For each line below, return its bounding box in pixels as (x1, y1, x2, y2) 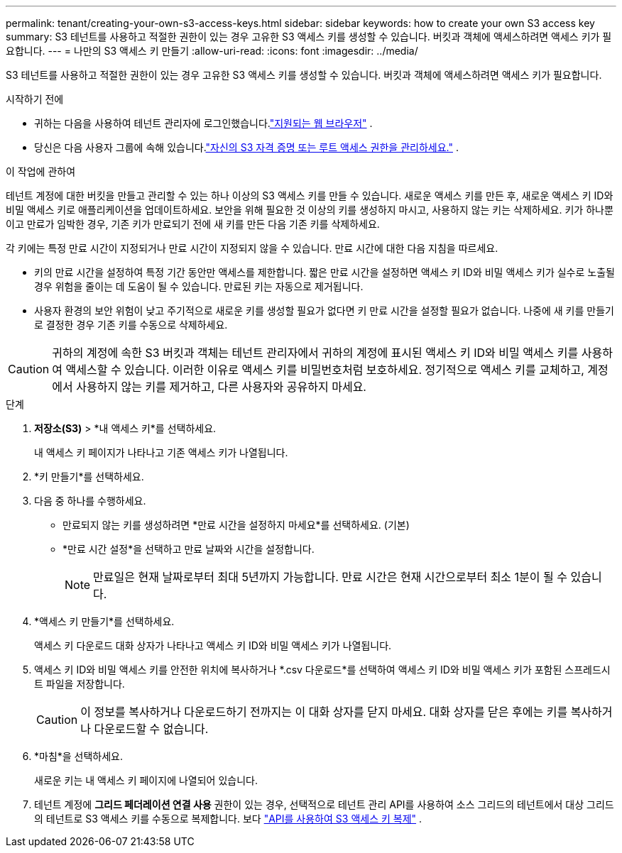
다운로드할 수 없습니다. (94, 722, 209, 736)
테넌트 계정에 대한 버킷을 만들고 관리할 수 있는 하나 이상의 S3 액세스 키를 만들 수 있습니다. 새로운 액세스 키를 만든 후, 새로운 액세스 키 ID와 (6, 189, 613, 202)
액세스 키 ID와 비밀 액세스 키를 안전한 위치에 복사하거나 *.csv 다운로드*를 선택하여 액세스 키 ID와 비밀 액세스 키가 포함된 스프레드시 (34, 664, 611, 676)
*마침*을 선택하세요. (34, 750, 124, 762)
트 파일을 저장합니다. (34, 678, 125, 690)
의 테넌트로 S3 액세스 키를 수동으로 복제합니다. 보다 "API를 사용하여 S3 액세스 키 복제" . (34, 813, 422, 825)
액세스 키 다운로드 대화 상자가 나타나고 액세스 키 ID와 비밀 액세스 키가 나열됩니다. (34, 639, 392, 651)
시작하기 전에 (6, 93, 64, 105)
